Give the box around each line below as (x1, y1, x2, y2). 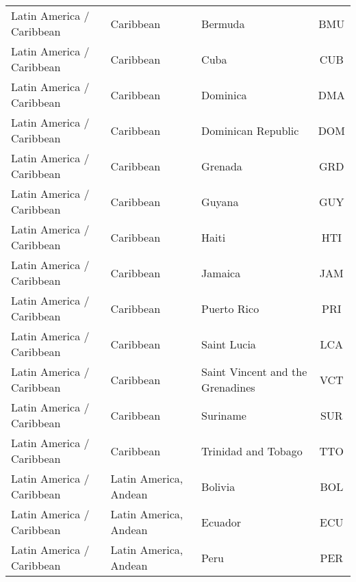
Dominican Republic (201, 122, 299, 138)
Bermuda (201, 15, 245, 31)
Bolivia (201, 478, 236, 494)
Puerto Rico (201, 300, 259, 316)
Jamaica (201, 264, 241, 281)
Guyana (201, 193, 239, 210)
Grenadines (201, 379, 255, 395)
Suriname (201, 407, 246, 423)
